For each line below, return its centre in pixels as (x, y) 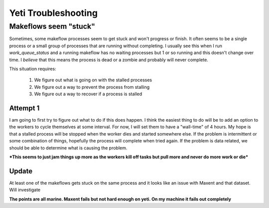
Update (21, 171)
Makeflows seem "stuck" (52, 26)
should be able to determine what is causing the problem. (68, 148)
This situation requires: (33, 69)
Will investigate (25, 190)
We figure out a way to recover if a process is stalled (88, 94)
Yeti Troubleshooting (54, 13)
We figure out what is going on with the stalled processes (93, 80)
